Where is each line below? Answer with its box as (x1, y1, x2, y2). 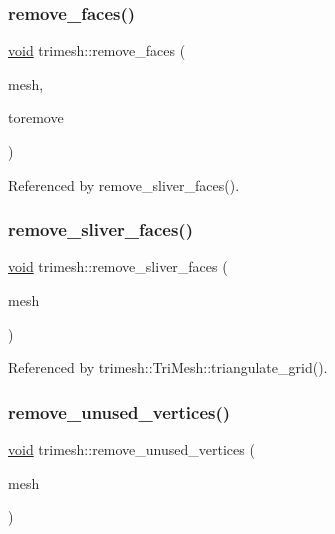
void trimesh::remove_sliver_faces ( (8, 256, 228, 277)
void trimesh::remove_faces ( (8, 40, 186, 61)
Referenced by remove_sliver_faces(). (8, 174, 240, 195)
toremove (8, 107, 64, 128)
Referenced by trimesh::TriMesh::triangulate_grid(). (8, 357, 328, 378)
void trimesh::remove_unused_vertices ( (8, 439, 255, 459)
